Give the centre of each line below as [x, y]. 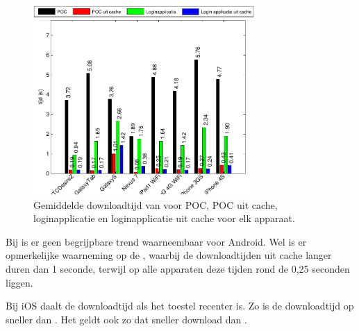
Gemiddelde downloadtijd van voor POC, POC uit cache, [156, 204]
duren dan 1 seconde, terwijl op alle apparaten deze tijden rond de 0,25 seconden [178, 269]
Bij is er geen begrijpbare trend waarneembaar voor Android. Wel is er [156, 241]
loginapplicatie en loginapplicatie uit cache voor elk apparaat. [164, 218]
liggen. [19, 282]
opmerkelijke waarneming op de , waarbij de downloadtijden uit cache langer [169, 255]
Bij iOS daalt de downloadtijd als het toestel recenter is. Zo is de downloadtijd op [180, 306]
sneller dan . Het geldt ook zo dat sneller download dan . [126, 319]
